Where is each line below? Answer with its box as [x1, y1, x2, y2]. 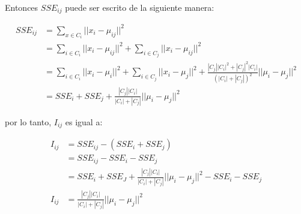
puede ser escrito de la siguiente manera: [65, 1, 214, 13]
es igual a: [65, 115, 103, 128]
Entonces [5, 1, 38, 13]
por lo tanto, [5, 115, 52, 128]
